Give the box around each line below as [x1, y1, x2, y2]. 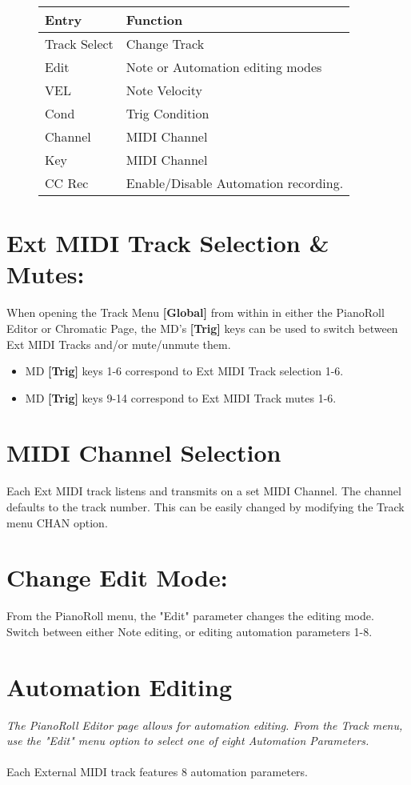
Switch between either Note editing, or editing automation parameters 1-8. [6, 623, 373, 639]
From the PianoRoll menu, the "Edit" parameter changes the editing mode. [6, 607, 374, 624]
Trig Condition [126, 104, 209, 122]
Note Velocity [126, 81, 202, 99]
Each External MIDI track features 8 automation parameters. [6, 763, 308, 780]
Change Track [126, 34, 205, 53]
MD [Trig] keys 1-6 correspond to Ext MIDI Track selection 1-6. [25, 362, 344, 379]
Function [126, 10, 183, 29]
